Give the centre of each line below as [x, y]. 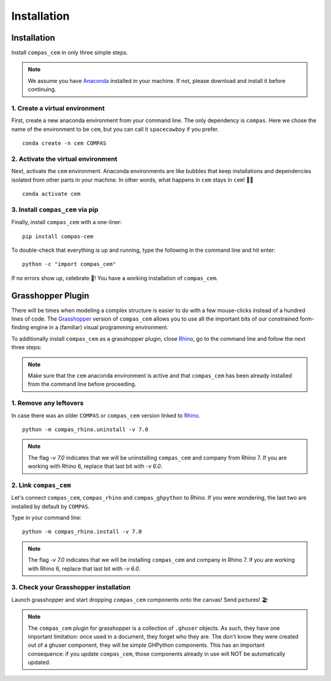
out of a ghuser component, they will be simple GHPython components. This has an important [146, 645]
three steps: [27, 348]
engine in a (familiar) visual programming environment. [99, 327]
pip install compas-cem [58, 236]
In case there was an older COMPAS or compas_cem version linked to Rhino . [106, 415]
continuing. [42, 90]
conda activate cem [51, 194]
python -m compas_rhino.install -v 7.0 [82, 532]
